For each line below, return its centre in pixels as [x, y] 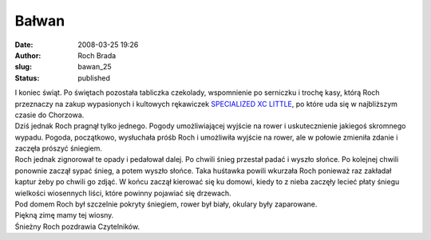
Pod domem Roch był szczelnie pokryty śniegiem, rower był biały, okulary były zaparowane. [166, 204]
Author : [28, 55]
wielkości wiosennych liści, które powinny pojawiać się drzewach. [123, 193]
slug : [23, 67]
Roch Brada [97, 55]
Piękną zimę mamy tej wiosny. [64, 215]
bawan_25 [95, 67]
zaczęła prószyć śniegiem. [59, 148]
